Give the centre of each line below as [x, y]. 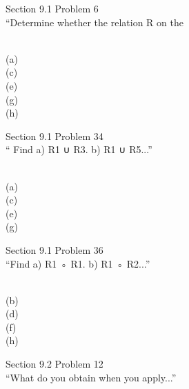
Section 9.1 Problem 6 [52, 8]
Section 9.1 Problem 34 [54, 136]
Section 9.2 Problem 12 [54, 364]
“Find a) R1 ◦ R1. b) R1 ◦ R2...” [78, 263]
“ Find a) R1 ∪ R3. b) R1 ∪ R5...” [79, 149]
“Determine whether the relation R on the [94, 22]
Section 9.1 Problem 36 [54, 249]
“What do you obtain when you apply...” [91, 377]
